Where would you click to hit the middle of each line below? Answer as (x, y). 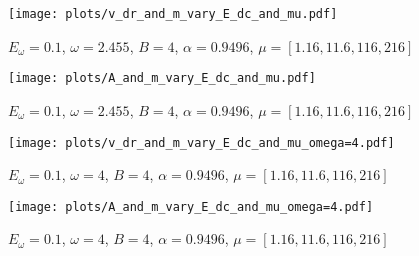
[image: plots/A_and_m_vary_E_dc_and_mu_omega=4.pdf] (191, 206)
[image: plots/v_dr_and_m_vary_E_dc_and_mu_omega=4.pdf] (201, 142)
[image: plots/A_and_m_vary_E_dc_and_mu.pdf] (162, 78)
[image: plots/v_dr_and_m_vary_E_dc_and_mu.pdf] (173, 14)
